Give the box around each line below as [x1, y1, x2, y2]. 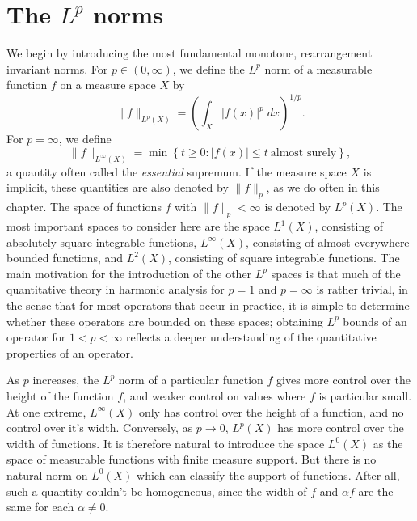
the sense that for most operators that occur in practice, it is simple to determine [6, 297, 410, 314]
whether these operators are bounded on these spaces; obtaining [6, 312, 323, 329]
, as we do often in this [266, 179, 380, 196]
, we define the [172, 60, 245, 77]
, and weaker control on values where [123, 387, 306, 404]
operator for [6, 328, 66, 345]
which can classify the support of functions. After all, [137, 466, 400, 483]
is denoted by [264, 198, 331, 215]
